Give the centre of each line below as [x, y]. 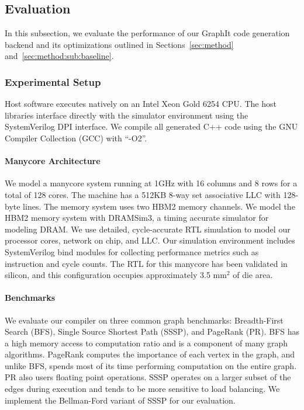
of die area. [253, 275]
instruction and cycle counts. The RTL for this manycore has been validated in [146, 263]
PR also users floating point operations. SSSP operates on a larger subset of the [148, 377]
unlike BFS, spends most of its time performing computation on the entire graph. [151, 365]
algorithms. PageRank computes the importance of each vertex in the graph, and [150, 354]
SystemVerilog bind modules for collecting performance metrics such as [132, 251]
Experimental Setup [53, 81]
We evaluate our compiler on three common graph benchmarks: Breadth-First [144, 320]
